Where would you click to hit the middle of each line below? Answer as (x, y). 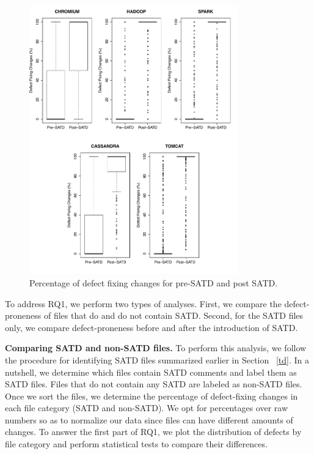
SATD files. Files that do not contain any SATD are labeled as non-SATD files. (154, 384)
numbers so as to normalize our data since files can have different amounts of (149, 419)
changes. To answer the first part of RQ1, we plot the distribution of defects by (153, 432)
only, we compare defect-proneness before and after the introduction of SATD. (152, 327)
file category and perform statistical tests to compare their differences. (136, 444)
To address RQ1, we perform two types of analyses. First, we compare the (143, 303)
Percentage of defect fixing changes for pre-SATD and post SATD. (154, 282)
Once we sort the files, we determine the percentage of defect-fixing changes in (152, 396)
